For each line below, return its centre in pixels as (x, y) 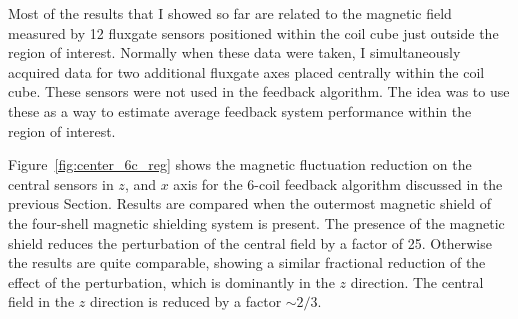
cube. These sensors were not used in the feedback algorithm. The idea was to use (259, 91)
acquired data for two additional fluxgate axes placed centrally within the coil (246, 71)
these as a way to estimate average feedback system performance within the (240, 110)
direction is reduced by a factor (185, 301)
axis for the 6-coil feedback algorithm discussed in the (338, 183)
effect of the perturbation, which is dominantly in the (171, 281)
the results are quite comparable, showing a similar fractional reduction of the (247, 262)
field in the (41, 301)
